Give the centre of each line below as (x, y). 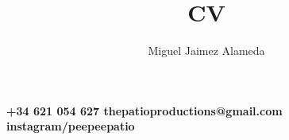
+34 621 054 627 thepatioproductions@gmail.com (144, 110)
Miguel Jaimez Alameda (206, 51)
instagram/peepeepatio (71, 126)
